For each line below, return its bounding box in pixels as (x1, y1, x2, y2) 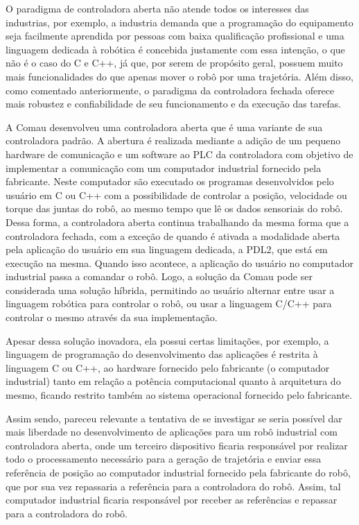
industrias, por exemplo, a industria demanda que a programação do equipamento (6, 15, 353, 29)
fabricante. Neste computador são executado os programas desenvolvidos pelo (6, 174, 334, 189)
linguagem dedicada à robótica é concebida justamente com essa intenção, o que (6, 42, 345, 56)
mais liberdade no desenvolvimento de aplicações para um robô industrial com (6, 424, 338, 439)
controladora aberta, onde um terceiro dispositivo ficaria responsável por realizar (6, 438, 348, 452)
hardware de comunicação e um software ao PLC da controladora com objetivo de (6, 146, 353, 161)
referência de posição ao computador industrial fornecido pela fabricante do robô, (6, 465, 351, 479)
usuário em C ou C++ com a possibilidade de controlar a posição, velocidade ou (6, 187, 347, 202)
